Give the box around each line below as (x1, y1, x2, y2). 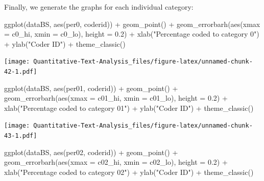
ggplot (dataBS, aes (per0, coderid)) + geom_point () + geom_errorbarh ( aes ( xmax (4, 18, 260, 29)
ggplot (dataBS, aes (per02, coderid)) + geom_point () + (4, 146, 178, 157)
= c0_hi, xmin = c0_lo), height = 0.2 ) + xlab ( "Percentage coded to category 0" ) (4, 28, 259, 39)
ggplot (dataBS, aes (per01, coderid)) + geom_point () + (4, 82, 178, 93)
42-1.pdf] (4, 68, 37, 76)
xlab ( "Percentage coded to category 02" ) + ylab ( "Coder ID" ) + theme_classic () (4, 166, 254, 177)
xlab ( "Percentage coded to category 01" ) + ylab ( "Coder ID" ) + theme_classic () (4, 102, 254, 113)
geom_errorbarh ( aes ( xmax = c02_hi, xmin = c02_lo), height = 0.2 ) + (4, 157, 228, 167)
